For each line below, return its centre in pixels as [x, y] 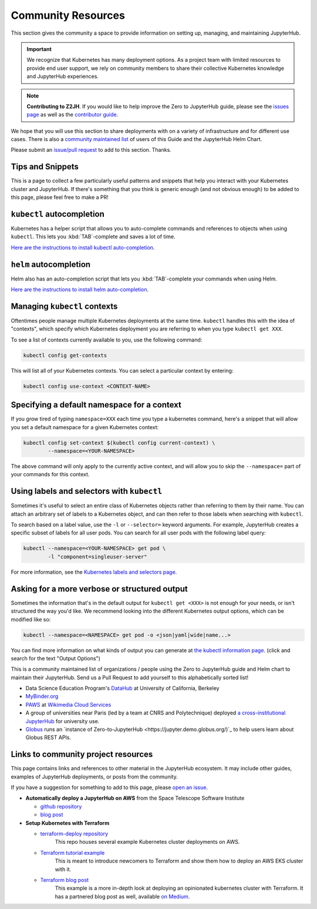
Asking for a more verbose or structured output [99, 589]
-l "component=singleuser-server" [97, 557]
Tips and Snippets [45, 167]
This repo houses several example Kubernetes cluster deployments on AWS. [147, 842]
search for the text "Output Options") [56, 658]
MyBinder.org [42, 696]
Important [39, 49]
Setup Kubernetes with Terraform [68, 823]
